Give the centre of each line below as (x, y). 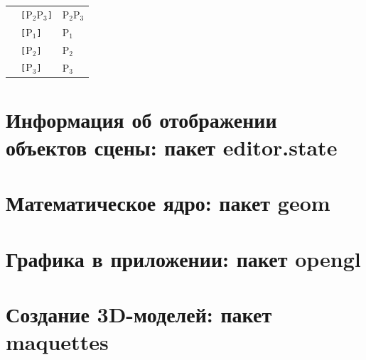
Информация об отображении (141, 119)
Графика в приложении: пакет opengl (183, 258)
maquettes (57, 342)
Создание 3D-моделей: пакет (139, 314)
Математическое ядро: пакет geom (168, 203)
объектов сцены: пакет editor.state (172, 147)
